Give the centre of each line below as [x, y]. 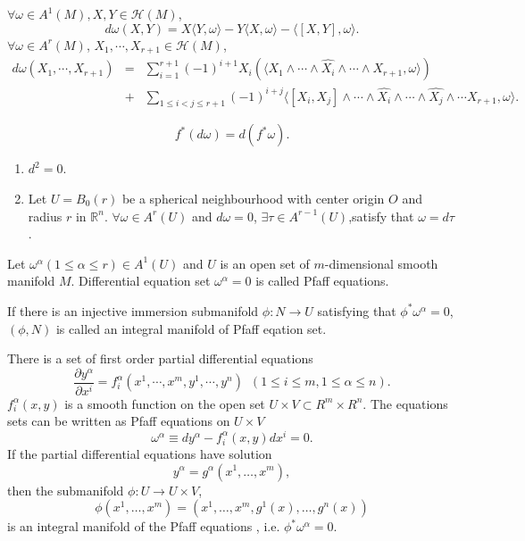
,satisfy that [381, 216]
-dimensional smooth [381, 263]
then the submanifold [66, 490]
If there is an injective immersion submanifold [133, 310]
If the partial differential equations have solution [140, 453]
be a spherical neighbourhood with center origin [253, 198]
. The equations [405, 403]
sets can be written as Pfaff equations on [119, 421]
